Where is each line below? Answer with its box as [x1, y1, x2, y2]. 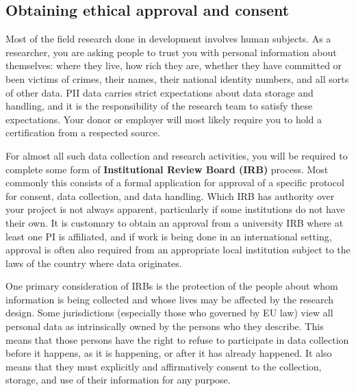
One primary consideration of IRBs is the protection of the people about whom [5, 279, 338, 293]
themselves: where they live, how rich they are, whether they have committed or [5, 58, 342, 73]
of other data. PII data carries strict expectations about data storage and [5, 85, 314, 99]
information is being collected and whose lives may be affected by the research [5, 292, 334, 306]
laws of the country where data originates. [5, 255, 182, 270]
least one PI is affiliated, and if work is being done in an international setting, [5, 229, 332, 243]
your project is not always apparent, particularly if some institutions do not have [5, 202, 345, 216]
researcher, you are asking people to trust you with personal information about [5, 45, 337, 59]
